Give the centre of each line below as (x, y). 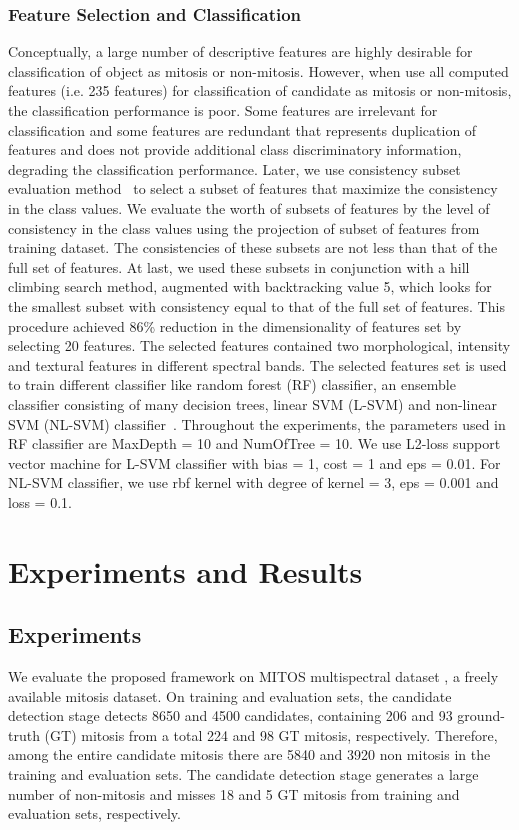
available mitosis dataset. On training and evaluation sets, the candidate (230, 695)
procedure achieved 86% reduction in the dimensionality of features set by (235, 325)
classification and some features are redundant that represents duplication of (242, 129)
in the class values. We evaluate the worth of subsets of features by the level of (249, 207)
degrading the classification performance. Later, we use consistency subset (234, 168)
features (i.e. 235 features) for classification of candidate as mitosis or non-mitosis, (260, 90)
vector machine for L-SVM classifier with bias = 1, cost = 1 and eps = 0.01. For (254, 462)
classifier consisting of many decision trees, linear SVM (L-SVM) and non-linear (252, 403)
